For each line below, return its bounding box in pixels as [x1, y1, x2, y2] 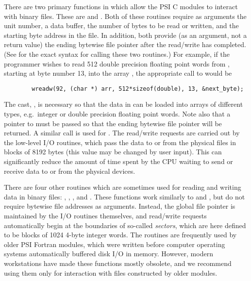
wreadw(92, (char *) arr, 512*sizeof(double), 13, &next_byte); [32, 85, 244, 92]
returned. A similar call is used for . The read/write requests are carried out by [4, 128, 240, 138]
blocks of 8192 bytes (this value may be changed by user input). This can [4, 147, 222, 157]
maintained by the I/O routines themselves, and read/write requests [4, 210, 207, 220]
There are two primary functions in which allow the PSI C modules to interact [4, 1, 238, 11]
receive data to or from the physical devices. [4, 165, 135, 176]
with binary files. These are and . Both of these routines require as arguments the [4, 11, 247, 21]
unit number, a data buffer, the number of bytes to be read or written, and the [4, 20, 239, 31]
